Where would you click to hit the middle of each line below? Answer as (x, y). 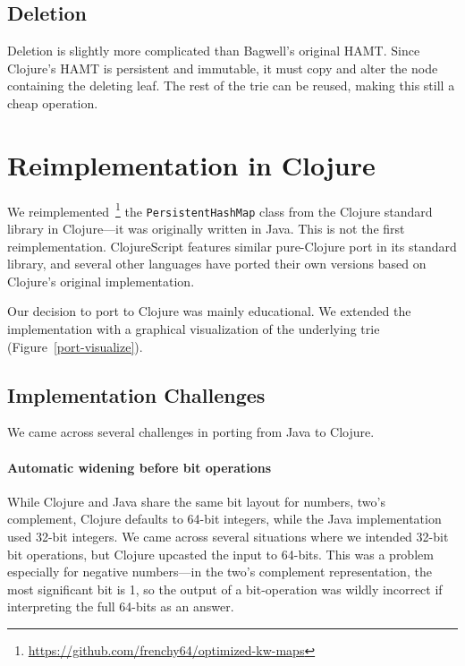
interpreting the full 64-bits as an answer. (121, 606)
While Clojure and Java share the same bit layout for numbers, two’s (196, 501)
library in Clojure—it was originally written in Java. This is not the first (206, 229)
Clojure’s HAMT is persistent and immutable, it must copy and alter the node (223, 68)
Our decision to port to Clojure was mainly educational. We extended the (209, 311)
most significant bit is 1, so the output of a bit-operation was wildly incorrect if (225, 589)
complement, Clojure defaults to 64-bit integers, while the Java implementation (224, 519)
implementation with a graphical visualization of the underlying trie (194, 328)
